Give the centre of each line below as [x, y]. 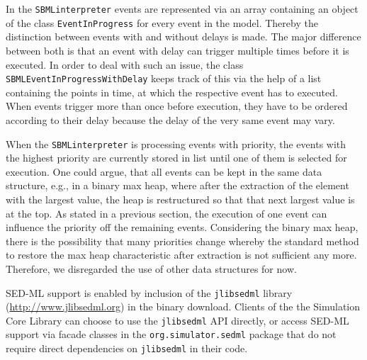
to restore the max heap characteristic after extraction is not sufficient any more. [181, 255]
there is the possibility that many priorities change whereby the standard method [182, 241]
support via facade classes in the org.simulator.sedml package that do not [171, 334]
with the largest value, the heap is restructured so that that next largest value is [180, 199]
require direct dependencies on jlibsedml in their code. [127, 348]
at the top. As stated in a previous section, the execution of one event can [166, 213]
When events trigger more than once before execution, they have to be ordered [177, 106]
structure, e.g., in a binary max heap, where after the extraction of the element [177, 185]
